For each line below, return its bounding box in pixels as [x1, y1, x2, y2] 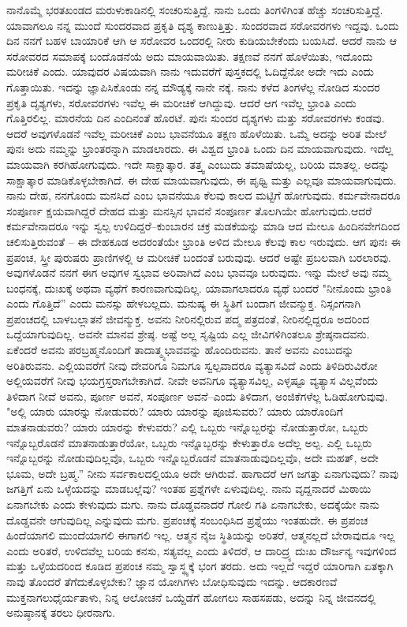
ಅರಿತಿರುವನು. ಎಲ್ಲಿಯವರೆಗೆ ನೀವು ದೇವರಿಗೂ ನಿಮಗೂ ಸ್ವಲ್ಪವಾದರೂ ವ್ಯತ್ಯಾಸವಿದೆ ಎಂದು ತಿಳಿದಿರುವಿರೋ [6, 356, 378, 373]
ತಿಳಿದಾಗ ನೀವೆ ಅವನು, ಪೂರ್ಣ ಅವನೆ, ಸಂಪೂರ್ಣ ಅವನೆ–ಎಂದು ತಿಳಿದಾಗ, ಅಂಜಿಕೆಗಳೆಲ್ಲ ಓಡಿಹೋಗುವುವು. [6, 387, 388, 404]
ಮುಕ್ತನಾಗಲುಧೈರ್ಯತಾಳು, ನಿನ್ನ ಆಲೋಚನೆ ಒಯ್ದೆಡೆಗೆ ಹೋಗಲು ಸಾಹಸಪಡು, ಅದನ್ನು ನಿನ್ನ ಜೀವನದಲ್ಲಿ [6, 588, 376, 605]
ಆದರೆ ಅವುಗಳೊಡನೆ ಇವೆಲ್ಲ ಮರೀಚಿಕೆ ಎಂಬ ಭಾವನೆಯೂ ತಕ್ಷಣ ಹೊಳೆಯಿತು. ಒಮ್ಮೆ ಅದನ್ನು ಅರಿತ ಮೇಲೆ [6, 125, 386, 141]
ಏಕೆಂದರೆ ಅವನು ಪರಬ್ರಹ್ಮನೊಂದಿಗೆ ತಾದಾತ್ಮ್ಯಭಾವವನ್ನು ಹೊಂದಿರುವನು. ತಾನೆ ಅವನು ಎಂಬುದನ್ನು [6, 341, 354, 358]
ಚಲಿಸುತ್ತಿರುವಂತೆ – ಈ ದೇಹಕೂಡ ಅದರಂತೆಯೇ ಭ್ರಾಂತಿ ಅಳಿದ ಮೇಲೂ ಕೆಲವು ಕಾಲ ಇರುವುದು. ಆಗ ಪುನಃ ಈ [6, 233, 401, 249]
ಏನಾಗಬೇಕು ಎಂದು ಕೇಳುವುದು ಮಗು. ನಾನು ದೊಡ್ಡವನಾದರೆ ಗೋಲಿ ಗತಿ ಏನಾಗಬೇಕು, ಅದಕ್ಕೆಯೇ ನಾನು [6, 496, 379, 512]
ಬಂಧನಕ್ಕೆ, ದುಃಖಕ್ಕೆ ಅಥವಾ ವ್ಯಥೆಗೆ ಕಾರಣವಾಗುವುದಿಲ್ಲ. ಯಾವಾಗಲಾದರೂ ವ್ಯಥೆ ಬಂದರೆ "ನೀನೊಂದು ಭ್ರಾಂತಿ [6, 279, 392, 296]
